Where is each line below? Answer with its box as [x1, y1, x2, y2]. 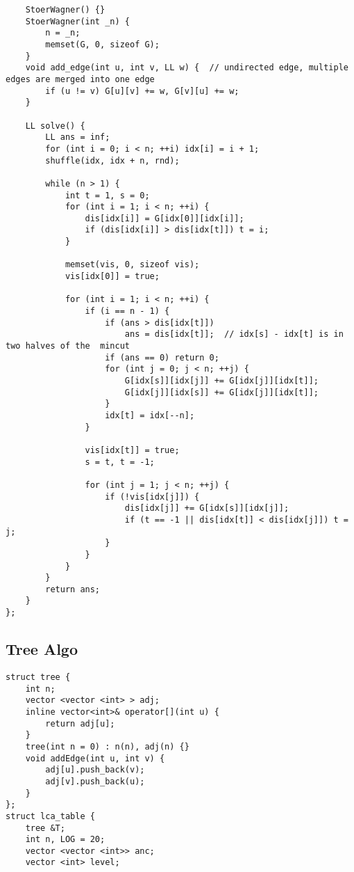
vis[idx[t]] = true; [85, 445, 180, 455]
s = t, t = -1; [85, 457, 155, 467]
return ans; [45, 584, 101, 594]
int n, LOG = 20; [25, 834, 106, 845]
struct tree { [6, 672, 71, 682]
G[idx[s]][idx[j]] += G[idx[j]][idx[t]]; [124, 376, 319, 386]
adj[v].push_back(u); [45, 776, 145, 786]
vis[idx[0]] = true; [65, 271, 160, 282]
